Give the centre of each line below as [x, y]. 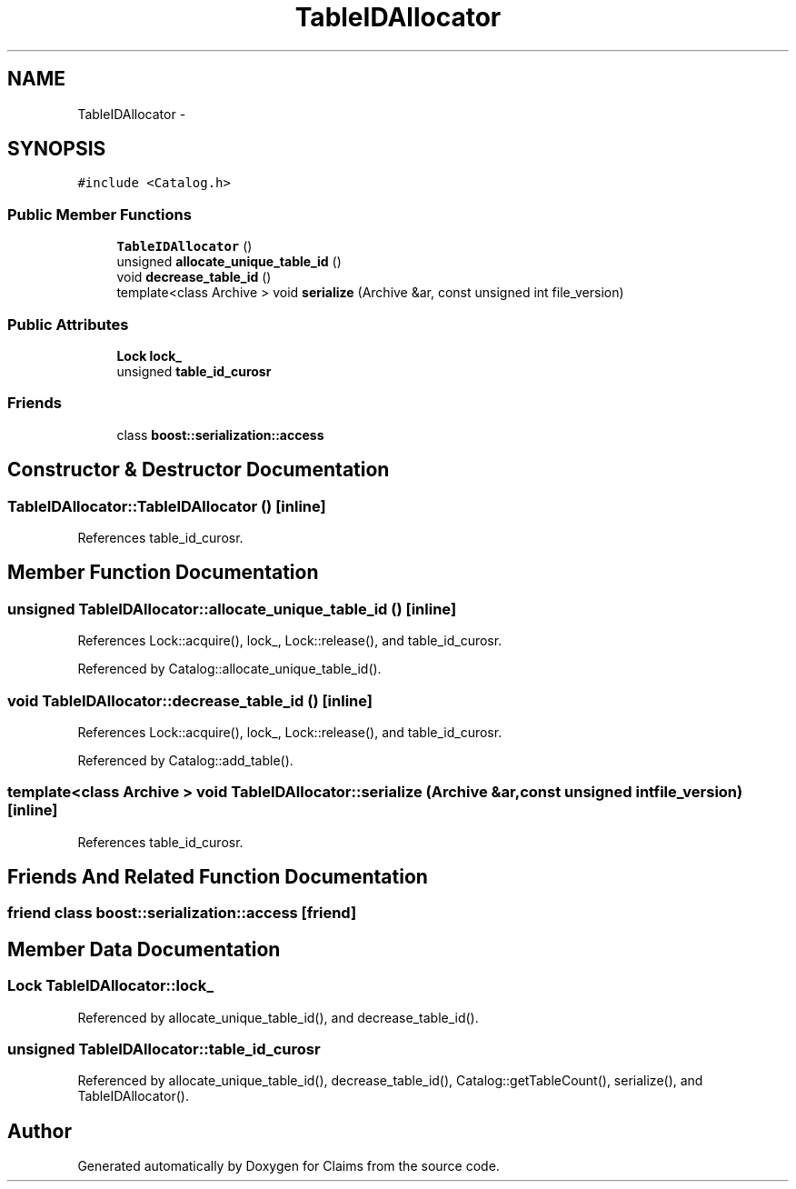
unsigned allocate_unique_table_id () [229, 262]
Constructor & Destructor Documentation [199, 470]
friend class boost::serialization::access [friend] [182, 913]
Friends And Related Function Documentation [218, 877]
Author [40, 1131]
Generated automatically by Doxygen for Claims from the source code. [289, 1166]
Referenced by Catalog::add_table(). [185, 760]
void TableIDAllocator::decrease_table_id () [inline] [190, 700]
